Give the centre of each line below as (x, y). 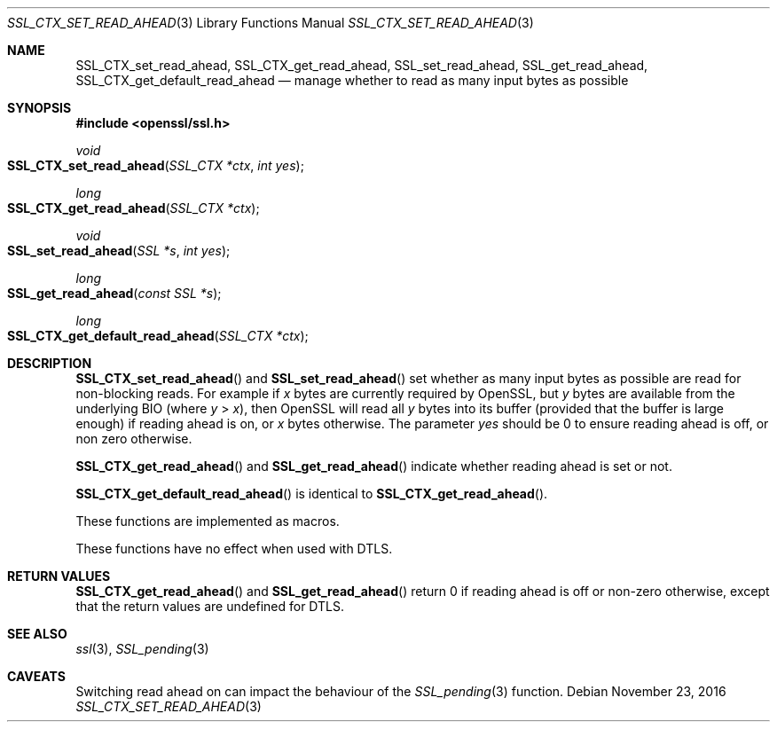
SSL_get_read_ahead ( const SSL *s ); (114, 293)
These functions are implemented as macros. (208, 521)
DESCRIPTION (50, 363)
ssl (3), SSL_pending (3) (142, 649)
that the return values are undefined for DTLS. (210, 606)
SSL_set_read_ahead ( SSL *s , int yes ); (119, 251)
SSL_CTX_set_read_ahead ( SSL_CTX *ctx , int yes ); (156, 165)
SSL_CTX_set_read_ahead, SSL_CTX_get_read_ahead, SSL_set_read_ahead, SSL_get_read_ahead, (362, 65)
